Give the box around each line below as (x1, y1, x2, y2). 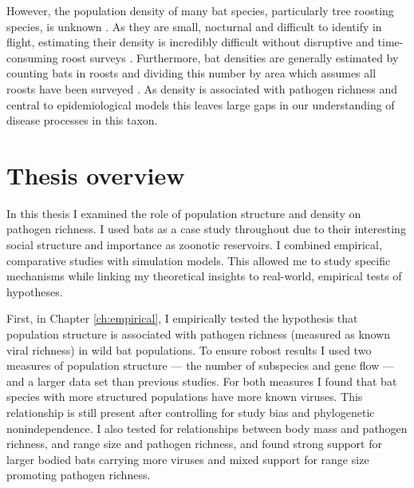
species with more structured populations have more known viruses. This (6, 388, 363, 405)
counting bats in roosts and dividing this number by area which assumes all (6, 65, 377, 81)
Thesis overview (6, 158, 185, 191)
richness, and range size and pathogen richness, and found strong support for (6, 435, 382, 452)
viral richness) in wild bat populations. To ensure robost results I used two (6, 341, 372, 358)
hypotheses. (6, 283, 63, 300)
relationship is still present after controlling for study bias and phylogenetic (6, 404, 375, 420)
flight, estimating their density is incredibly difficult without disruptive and (6, 34, 374, 50)
